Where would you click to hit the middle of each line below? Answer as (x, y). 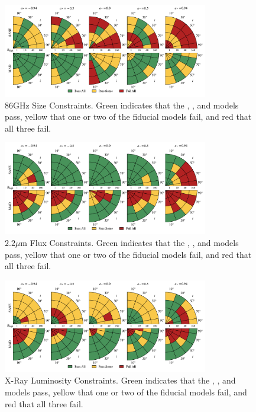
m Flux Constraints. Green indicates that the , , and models (129, 242)
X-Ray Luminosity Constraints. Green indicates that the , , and (120, 380)
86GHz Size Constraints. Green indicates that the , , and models (122, 105)
